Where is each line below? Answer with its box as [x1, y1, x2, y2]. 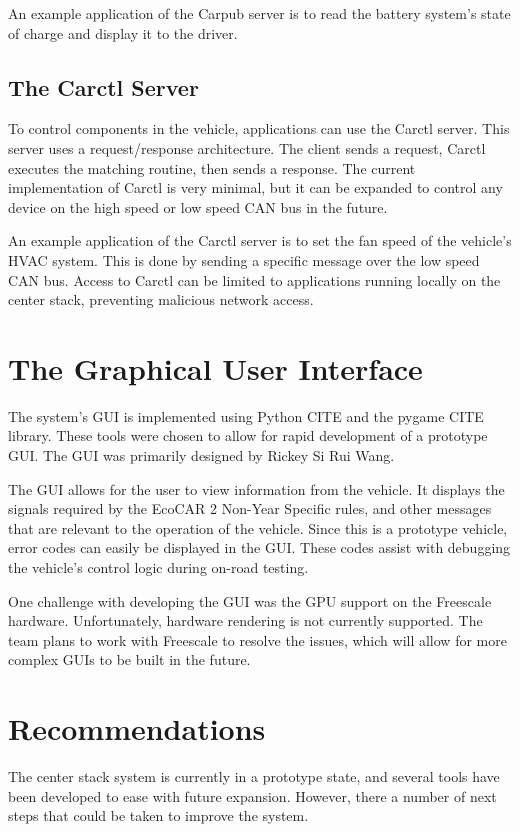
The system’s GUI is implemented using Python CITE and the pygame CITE [8, 405, 484, 426]
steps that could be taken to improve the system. [8, 805, 309, 826]
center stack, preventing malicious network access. [8, 289, 314, 310]
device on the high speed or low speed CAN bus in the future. [8, 196, 388, 217]
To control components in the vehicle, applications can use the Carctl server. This [8, 118, 510, 139]
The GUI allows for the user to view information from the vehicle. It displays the [8, 478, 505, 499]
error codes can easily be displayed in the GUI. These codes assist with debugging [8, 537, 511, 558]
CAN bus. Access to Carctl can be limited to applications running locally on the [8, 269, 501, 290]
